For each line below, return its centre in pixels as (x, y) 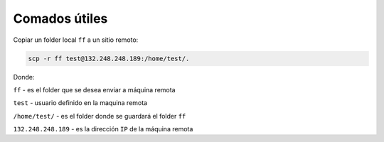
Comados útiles (60, 18)
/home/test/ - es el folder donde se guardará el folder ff (100, 116)
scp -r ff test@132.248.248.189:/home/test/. (109, 58)
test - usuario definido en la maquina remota (80, 103)
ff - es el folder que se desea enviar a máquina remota (94, 89)
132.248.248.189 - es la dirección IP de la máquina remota (103, 129)
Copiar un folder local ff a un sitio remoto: (76, 40)
